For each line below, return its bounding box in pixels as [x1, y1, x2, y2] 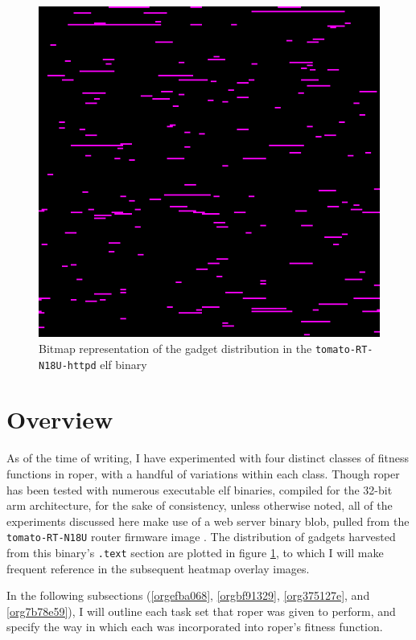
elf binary [100, 355, 147, 372]
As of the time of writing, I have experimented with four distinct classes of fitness [6, 449, 409, 466]
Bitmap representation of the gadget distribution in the [39, 339, 312, 356]
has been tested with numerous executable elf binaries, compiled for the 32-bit [6, 481, 393, 498]
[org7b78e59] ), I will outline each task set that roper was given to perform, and [6, 602, 396, 619]
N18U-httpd [39, 359, 97, 371]
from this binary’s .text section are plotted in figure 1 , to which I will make [6, 544, 384, 560]
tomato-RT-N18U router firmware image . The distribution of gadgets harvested [6, 528, 396, 545]
